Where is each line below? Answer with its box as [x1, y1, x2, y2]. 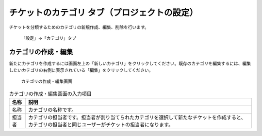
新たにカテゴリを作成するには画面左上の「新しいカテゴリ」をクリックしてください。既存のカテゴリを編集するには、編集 [9, 60, 251, 66]
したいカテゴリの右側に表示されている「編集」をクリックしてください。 [9, 67, 153, 73]
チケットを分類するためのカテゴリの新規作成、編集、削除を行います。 [9, 24, 149, 30]
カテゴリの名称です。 [28, 106, 77, 113]
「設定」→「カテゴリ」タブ [21, 35, 77, 41]
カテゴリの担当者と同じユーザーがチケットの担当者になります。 [28, 121, 174, 128]
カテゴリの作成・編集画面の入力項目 [9, 91, 92, 97]
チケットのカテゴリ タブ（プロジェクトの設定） [9, 7, 198, 18]
